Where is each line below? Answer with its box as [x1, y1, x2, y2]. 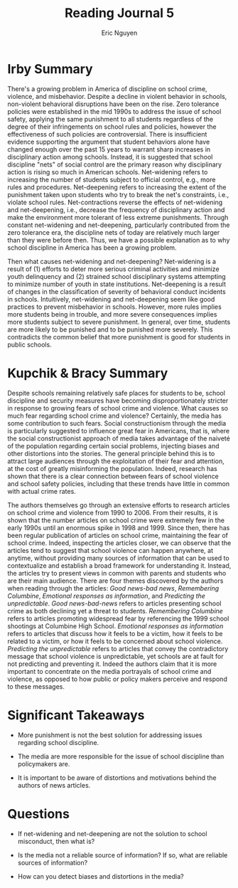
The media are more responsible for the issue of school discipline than [17, 752, 225, 761]
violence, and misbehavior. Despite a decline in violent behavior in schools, [7, 92, 227, 100]
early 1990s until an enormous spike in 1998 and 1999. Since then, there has [7, 523, 230, 532]
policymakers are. [17, 759, 70, 768]
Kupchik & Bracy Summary [7, 365, 168, 381]
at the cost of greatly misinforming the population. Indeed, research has [7, 464, 218, 472]
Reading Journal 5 [64, 5, 175, 21]
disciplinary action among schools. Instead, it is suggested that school [7, 152, 213, 161]
